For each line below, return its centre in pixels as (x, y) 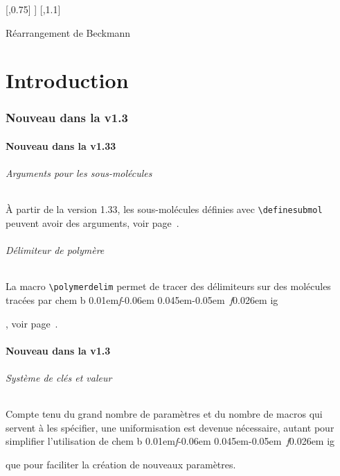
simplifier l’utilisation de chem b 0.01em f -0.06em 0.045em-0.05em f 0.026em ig (170, 441)
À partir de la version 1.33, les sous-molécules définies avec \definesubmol (164, 209)
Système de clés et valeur (59, 378)
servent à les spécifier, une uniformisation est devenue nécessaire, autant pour (170, 427)
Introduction (67, 80)
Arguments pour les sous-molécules (79, 173)
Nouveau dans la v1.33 (61, 146)
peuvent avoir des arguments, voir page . (92, 223)
